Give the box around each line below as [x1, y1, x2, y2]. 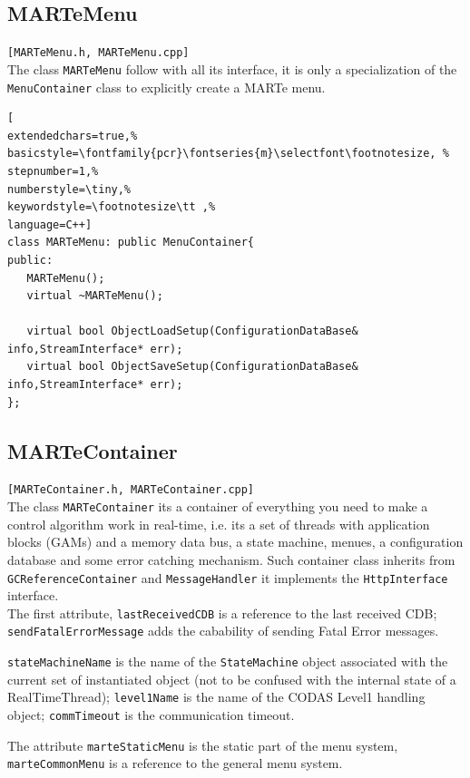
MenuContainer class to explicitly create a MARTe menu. [7, 77, 326, 96]
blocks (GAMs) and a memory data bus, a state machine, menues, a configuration [7, 532, 464, 551]
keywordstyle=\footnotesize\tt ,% [7, 200, 216, 214]
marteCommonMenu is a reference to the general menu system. [7, 754, 343, 773]
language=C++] [7, 218, 93, 231]
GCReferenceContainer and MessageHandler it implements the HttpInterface [7, 568, 448, 587]
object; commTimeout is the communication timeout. [7, 705, 295, 725]
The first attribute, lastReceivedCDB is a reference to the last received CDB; [7, 603, 437, 622]
